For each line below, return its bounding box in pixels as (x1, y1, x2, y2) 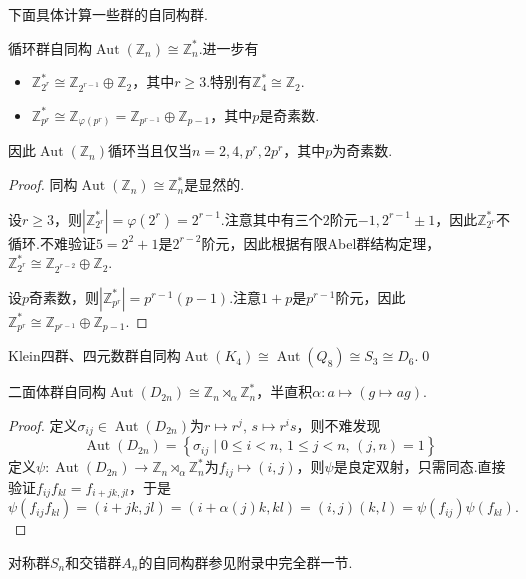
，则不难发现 (296, 415, 381, 436)
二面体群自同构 (8, 381, 106, 402)
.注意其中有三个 (220, 208, 323, 229)
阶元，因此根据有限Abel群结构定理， (201, 232, 441, 253)
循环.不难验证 (8, 232, 96, 253)
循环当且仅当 (107, 140, 192, 161)
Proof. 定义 (8, 415, 78, 436)
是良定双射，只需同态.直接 (333, 456, 506, 477)
